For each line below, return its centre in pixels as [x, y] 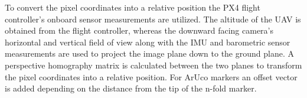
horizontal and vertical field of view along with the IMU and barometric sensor [148, 42]
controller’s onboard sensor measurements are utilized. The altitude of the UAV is [153, 19]
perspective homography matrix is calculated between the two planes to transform [153, 65]
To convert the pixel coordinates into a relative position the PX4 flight [133, 7]
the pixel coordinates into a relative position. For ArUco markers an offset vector [151, 76]
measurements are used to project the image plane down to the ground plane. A [149, 53]
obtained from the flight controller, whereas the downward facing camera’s [139, 30]
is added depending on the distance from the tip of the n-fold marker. [131, 88]
